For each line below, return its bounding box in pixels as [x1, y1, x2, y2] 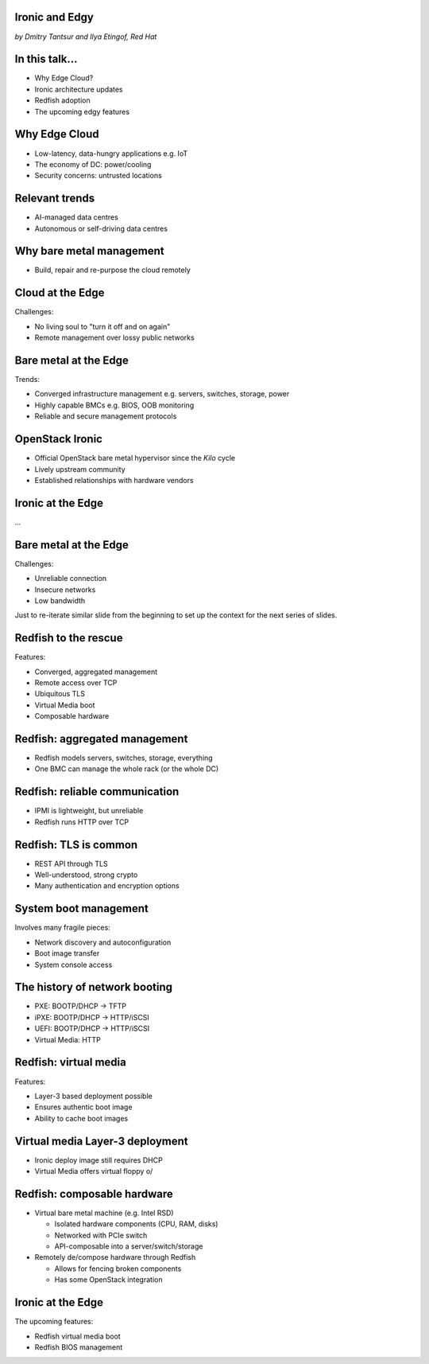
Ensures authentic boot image [34, 1102, 133, 1112]
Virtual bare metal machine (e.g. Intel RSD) [34, 1208, 174, 1218]
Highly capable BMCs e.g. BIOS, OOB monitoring [34, 400, 195, 410]
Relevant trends [14, 192, 95, 205]
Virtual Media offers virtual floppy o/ [34, 1166, 153, 1175]
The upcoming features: [14, 1317, 94, 1327]
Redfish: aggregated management [14, 732, 188, 746]
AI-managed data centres [34, 212, 118, 222]
